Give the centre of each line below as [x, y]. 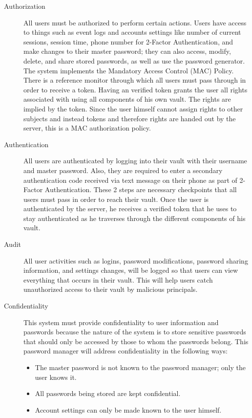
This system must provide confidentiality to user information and [121, 322]
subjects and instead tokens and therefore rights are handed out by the [130, 118]
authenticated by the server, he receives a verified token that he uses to [130, 209]
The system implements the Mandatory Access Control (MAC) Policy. [129, 70]
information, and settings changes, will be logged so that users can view [131, 270]
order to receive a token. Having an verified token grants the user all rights [136, 89]
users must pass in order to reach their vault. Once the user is [116, 199]
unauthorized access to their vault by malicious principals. [111, 289]
